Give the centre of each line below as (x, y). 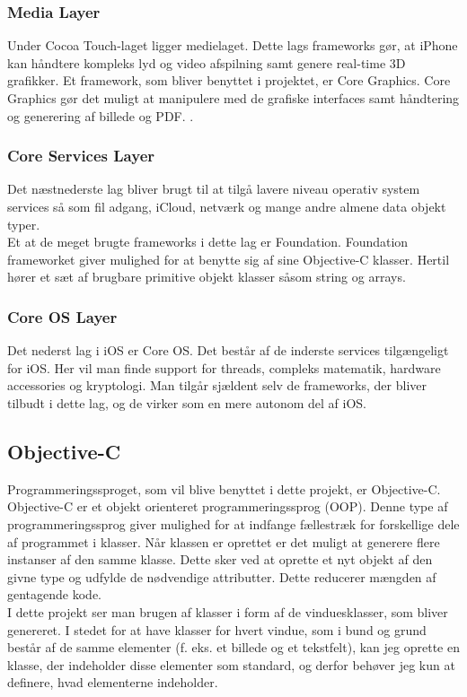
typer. (24, 224)
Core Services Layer (81, 156)
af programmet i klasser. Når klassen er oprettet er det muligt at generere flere (224, 541)
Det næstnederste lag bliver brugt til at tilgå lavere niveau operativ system (214, 189)
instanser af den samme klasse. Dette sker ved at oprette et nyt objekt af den (220, 559)
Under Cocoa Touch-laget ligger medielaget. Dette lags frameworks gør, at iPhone (233, 45)
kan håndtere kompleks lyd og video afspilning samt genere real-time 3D (207, 62)
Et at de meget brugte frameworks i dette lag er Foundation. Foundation (208, 242)
